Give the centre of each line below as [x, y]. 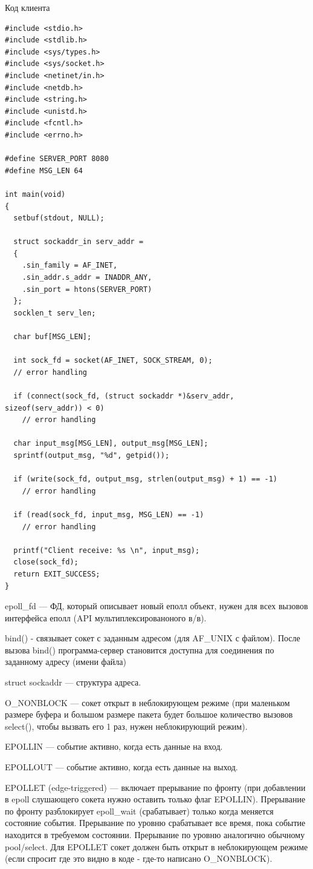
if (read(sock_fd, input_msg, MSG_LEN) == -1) [109, 514]
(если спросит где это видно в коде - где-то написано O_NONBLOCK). [139, 858]
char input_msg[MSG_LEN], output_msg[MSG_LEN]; [111, 444]
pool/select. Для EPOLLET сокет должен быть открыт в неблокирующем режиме [156, 846]
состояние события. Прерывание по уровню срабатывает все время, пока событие [155, 823]
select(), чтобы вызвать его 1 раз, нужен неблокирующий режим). [126, 726]
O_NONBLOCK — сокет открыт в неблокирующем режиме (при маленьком [147, 702]
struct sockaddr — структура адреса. [73, 682]
